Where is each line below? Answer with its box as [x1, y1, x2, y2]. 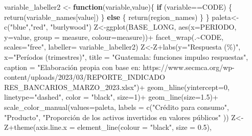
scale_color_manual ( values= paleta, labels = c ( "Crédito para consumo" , [4, 101, 229, 112]
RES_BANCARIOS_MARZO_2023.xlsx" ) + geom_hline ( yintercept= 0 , [4, 81, 230, 92]
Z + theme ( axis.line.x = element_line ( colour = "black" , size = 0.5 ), [4, 122, 212, 132]
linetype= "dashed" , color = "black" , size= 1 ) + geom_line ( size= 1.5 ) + [4, 92, 218, 102]
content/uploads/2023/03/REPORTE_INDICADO [4, 72, 165, 82]
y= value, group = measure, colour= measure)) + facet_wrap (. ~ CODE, [4, 31, 224, 42]
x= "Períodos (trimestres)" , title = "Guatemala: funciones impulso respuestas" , [4, 51, 248, 62]
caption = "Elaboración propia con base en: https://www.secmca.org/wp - [4, 61, 235, 72]
